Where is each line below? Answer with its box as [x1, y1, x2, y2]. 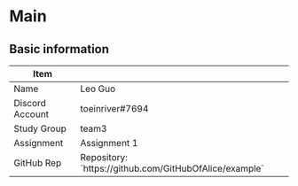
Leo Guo [80, 82, 116, 95]
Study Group [13, 122, 67, 135]
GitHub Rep [13, 157, 62, 169]
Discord [13, 97, 47, 109]
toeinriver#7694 [80, 103, 149, 114]
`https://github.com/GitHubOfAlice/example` [80, 162, 264, 174]
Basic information [9, 42, 109, 57]
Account [13, 108, 50, 120]
